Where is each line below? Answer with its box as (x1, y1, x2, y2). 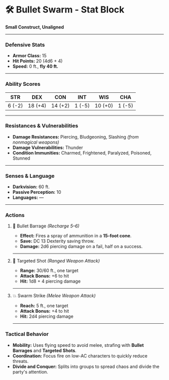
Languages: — (12, 194, 44, 201)
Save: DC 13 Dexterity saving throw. (20, 238, 95, 244)
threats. (12, 358, 29, 364)
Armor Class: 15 (12, 53, 47, 59)
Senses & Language (5, 172, 55, 179)
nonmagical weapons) (12, 139, 59, 145)
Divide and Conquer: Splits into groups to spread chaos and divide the (12, 363, 159, 369)
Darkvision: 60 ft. (12, 184, 50, 190)
